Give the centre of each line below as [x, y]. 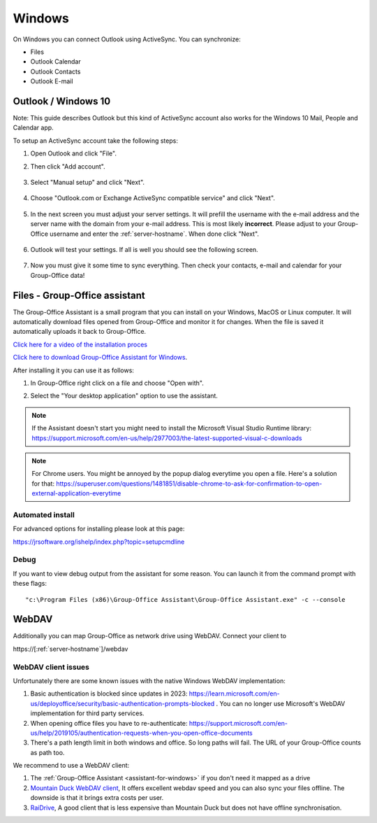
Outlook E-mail [52, 81]
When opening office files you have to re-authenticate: [109, 723]
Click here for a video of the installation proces [80, 344]
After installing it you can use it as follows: [73, 370]
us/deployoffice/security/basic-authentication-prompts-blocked [123, 703]
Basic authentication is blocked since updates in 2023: [109, 694]
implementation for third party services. [87, 713]
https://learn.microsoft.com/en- [234, 694]
